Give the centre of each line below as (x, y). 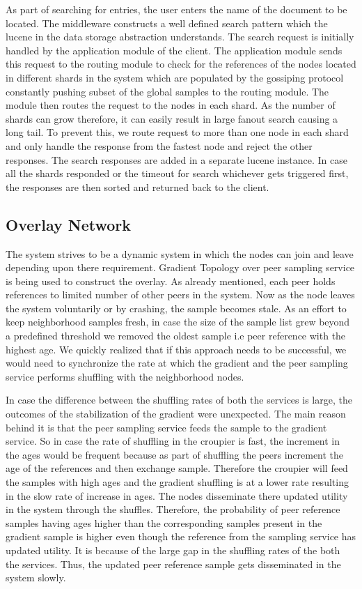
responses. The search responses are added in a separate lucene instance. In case (176, 159)
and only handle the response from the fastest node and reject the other (159, 145)
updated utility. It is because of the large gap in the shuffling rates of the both (173, 550)
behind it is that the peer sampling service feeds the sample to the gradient (166, 427)
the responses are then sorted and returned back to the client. (137, 186)
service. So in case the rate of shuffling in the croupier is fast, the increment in (173, 441)
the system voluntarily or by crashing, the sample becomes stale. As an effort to (176, 308)
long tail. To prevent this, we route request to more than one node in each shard (177, 132)
